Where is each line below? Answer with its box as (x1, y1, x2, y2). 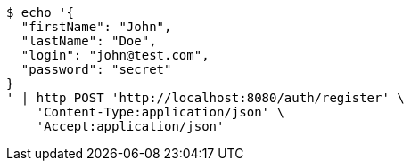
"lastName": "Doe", (21, 34, 157, 48)
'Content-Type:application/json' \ (36, 105, 284, 119)
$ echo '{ (6, 5, 74, 20)
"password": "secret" (21, 62, 172, 76)
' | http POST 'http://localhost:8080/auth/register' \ (6, 91, 405, 105)
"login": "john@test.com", (21, 48, 210, 62)
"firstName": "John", (21, 20, 172, 34)
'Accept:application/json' (36, 119, 225, 133)
